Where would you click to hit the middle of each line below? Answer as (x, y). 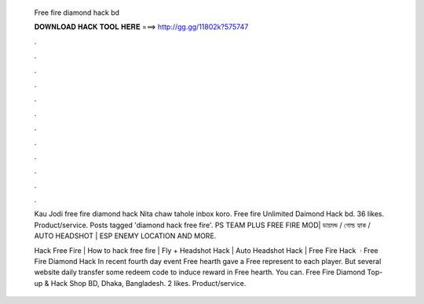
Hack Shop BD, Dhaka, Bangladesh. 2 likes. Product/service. (148, 283)
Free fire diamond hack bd (77, 13)
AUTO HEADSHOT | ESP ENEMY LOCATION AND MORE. (125, 236)
